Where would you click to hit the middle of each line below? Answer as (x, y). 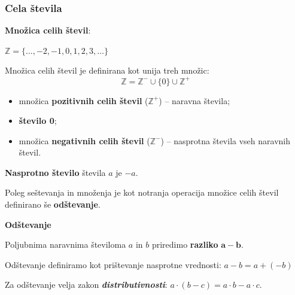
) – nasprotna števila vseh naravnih (225, 140)
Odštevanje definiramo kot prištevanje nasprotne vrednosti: (113, 264)
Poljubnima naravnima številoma (66, 244)
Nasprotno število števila (55, 172)
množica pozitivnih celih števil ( (83, 100)
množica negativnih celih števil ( (84, 140)
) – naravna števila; (194, 100)
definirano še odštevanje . (53, 204)
